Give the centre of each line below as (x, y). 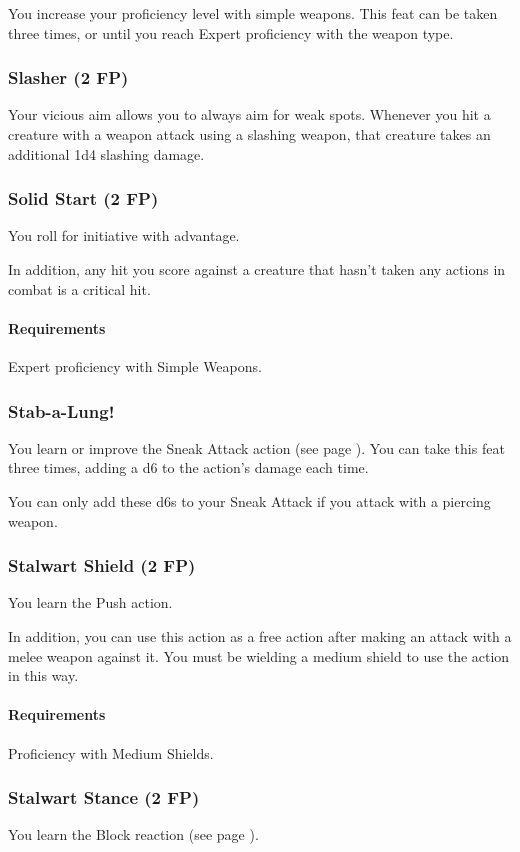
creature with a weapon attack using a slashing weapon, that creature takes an (249, 134)
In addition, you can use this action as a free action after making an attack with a (260, 635)
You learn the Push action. (90, 602)
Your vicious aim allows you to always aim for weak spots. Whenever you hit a (249, 114)
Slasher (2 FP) (68, 77)
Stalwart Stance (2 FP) (104, 797)
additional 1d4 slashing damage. (106, 153)
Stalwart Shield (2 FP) (102, 565)
